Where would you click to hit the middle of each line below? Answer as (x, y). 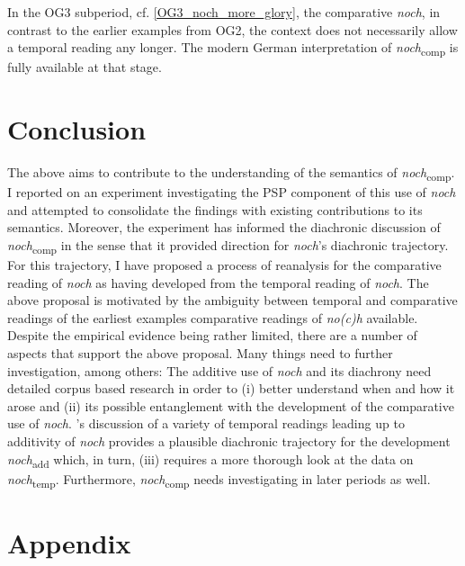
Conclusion (77, 129)
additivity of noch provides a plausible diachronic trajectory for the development (229, 441)
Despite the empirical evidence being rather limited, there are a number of (212, 335)
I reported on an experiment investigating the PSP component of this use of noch (232, 192)
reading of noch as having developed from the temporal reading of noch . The (218, 282)
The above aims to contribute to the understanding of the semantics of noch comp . (231, 173)
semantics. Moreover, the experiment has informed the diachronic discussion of (224, 227)
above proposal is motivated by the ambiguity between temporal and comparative (232, 300)
